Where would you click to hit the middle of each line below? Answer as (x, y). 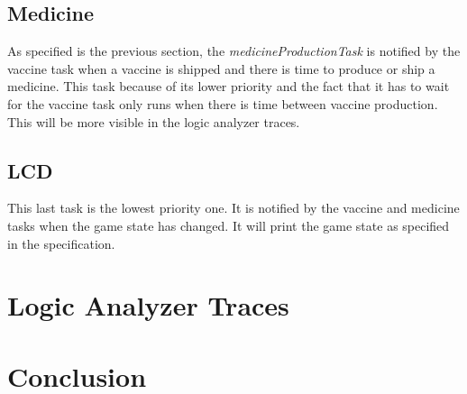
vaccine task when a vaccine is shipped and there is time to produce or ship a (221, 68)
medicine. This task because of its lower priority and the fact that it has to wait (229, 86)
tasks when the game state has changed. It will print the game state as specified (229, 225)
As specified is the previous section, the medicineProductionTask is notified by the (234, 51)
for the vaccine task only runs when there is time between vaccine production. (223, 103)
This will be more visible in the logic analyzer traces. (154, 121)
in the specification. (61, 243)
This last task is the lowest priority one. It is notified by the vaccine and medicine (233, 208)
